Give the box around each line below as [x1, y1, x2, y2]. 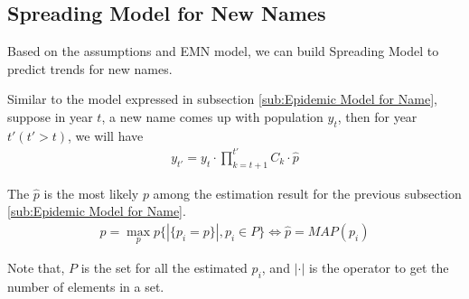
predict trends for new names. [7, 59, 173, 78]
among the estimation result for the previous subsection [153, 183, 462, 202]
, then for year [337, 107, 417, 126]
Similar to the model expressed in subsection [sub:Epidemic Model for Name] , [7, 89, 437, 108]
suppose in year [7, 107, 93, 126]
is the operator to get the [308, 258, 449, 277]
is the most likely [43, 183, 139, 202]
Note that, [7, 258, 65, 277]
